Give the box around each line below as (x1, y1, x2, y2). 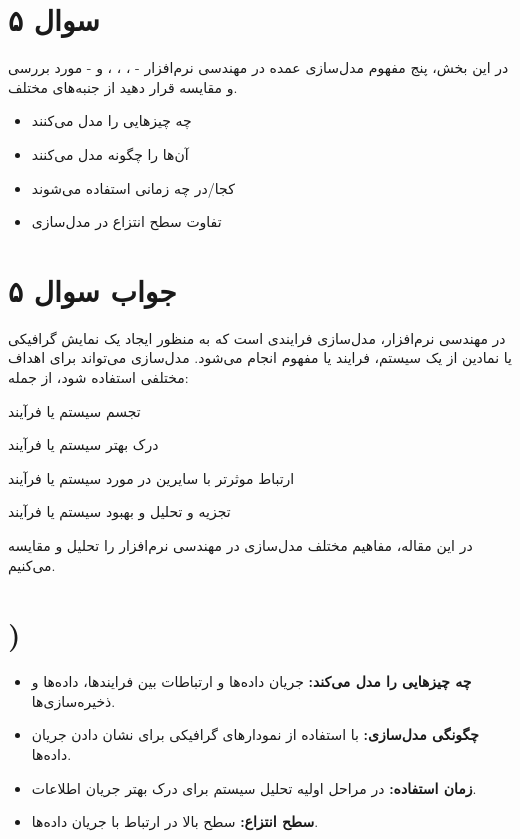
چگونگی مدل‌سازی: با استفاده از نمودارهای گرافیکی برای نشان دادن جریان (31, 724, 479, 745)
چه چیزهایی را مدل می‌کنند (31, 110, 192, 131)
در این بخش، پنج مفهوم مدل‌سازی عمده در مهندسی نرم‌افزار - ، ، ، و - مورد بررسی (8, 57, 509, 78)
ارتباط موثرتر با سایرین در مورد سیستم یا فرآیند (8, 467, 295, 488)
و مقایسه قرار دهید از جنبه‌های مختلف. (8, 76, 238, 97)
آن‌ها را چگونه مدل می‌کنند (31, 143, 189, 164)
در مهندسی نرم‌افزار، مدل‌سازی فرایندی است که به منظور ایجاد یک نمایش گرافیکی (8, 327, 506, 348)
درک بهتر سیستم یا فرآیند (8, 434, 159, 455)
